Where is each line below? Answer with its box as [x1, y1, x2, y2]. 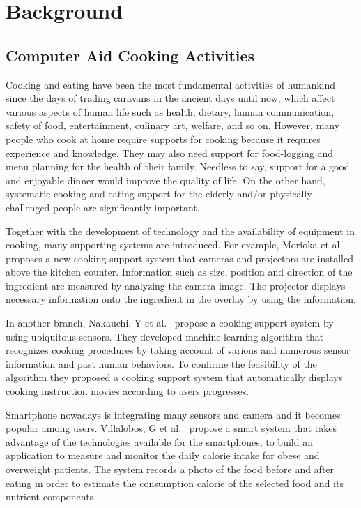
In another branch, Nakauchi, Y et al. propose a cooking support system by [6, 315, 334, 330]
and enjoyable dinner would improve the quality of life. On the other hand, [6, 172, 325, 187]
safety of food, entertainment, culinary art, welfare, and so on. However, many [6, 118, 340, 133]
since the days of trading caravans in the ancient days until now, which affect [6, 91, 335, 105]
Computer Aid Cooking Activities [6, 44, 255, 66]
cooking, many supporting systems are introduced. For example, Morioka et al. [6, 237, 343, 252]
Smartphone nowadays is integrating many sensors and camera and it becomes [6, 407, 341, 421]
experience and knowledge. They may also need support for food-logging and [6, 145, 334, 160]
